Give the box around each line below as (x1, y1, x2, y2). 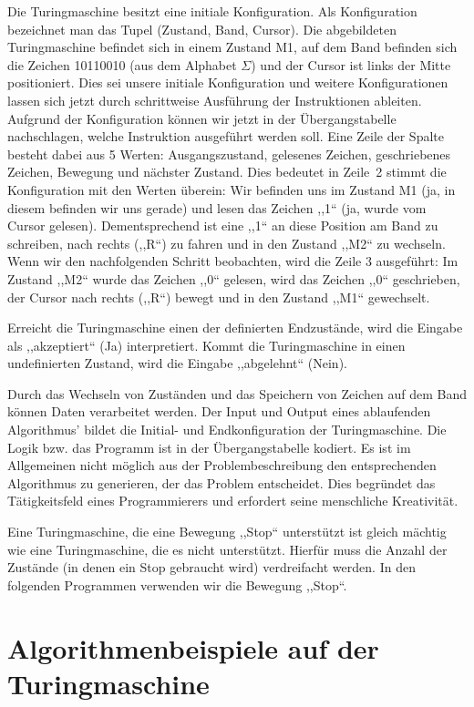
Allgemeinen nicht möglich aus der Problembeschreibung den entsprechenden (7, 456, 437, 475)
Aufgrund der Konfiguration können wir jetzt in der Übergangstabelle (7, 108, 397, 128)
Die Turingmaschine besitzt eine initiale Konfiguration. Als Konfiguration (7, 2, 417, 20)
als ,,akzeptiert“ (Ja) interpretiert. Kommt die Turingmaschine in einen (7, 335, 406, 354)
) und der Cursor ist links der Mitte (251, 55, 451, 74)
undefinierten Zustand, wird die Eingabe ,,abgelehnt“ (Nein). (7, 353, 347, 373)
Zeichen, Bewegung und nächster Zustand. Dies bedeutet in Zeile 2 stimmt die (7, 162, 447, 181)
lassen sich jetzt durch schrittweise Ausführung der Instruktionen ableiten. (7, 90, 422, 109)
